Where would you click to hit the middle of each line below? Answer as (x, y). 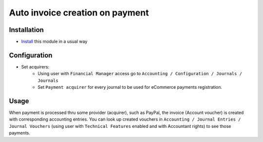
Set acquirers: (35, 67)
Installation (26, 30)
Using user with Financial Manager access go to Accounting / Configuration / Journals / (140, 74)
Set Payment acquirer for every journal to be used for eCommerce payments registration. (130, 87)
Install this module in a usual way (54, 42)
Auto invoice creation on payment (79, 13)
